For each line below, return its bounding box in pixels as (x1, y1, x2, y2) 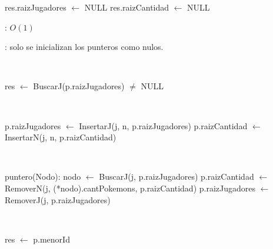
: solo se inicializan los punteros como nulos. (5, 41, 164, 53)
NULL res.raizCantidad (84, 1, 169, 13)
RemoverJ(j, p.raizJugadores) (5, 193, 111, 206)
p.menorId (33, 233, 70, 245)
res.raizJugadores (5, 1, 66, 13)
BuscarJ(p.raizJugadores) (33, 80, 125, 92)
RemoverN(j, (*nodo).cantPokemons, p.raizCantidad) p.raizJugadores (5, 181, 255, 194)
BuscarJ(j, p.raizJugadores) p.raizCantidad (99, 170, 254, 183)
